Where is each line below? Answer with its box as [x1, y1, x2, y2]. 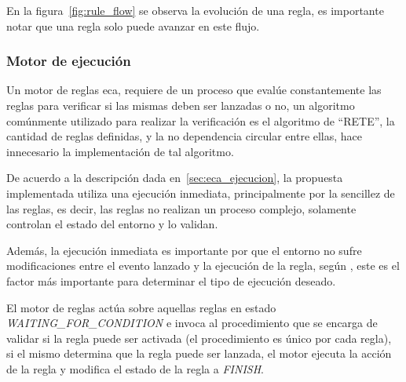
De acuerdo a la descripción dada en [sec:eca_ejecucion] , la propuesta [6, 169, 343, 186]
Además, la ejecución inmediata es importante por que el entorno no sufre [6, 242, 362, 258]
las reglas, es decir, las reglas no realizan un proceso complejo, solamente [6, 200, 357, 216]
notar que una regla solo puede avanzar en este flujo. [6, 17, 260, 34]
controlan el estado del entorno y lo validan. [6, 216, 218, 232]
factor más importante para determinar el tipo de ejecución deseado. [6, 272, 336, 289]
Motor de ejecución [6, 51, 131, 71]
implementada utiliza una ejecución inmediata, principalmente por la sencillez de [6, 184, 395, 201]
